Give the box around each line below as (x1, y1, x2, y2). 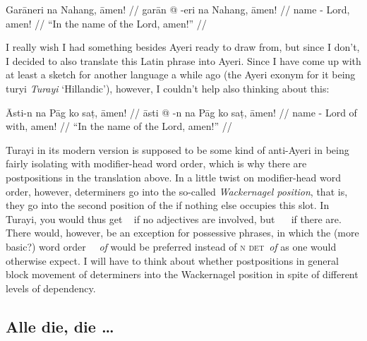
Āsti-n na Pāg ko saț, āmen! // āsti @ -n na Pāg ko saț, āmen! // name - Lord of (6, 104, 357, 119)
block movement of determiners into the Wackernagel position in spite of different (6, 267, 359, 282)
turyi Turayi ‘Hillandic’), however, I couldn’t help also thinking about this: (6, 80, 330, 95)
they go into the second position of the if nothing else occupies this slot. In (6, 198, 330, 213)
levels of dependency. (6, 280, 96, 295)
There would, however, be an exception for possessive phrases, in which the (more (6, 225, 359, 240)
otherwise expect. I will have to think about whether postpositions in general (6, 253, 339, 268)
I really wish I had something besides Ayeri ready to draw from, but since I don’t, (6, 40, 360, 54)
